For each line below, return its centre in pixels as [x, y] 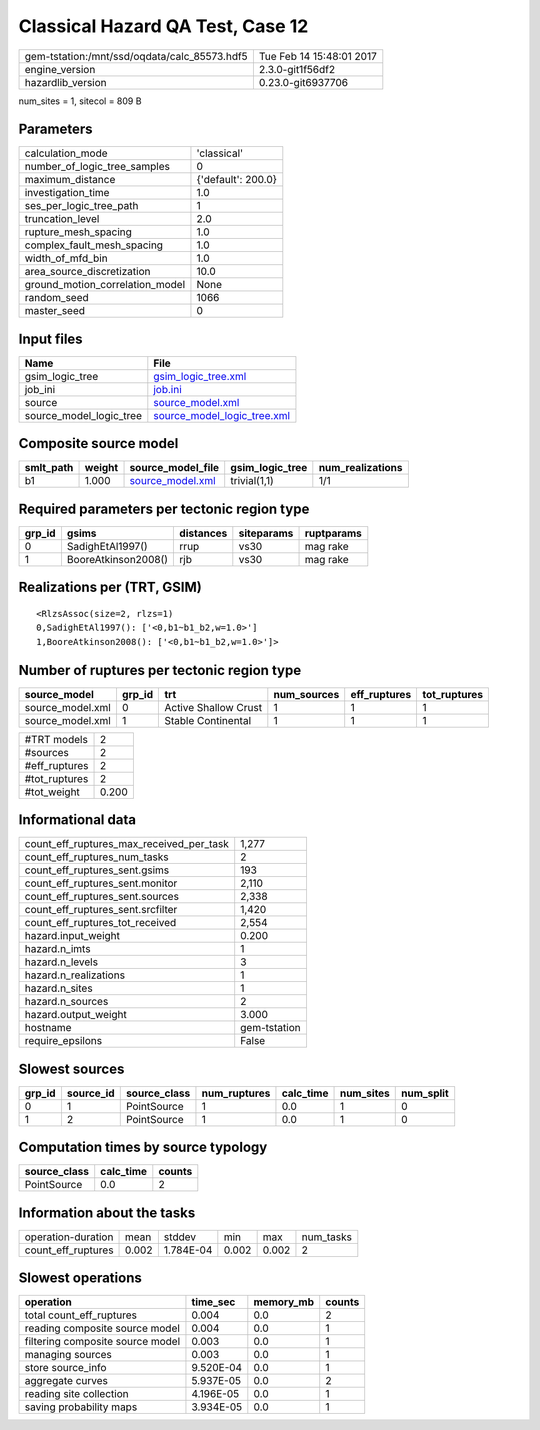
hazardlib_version [65, 82]
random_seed [56, 298]
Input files [51, 338]
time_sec [213, 1302]
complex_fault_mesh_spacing [94, 245]
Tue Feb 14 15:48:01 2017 [317, 56]
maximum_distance [70, 180]
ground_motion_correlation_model [105, 285]
